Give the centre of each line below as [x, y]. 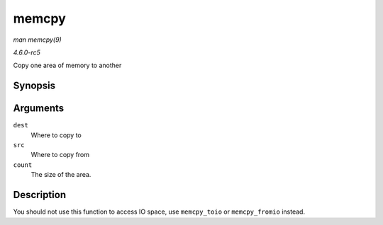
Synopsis [34, 86]
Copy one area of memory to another [67, 65]
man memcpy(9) [37, 40]
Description [40, 195]
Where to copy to [56, 135]
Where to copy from [60, 155]
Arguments [39, 109]
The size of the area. [61, 175]
